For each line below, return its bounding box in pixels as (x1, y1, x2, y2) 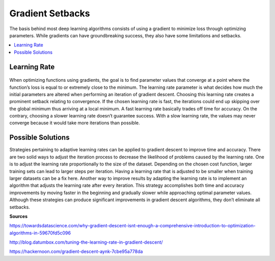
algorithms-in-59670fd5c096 (9, 230, 71, 236)
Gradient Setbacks (9, 8, 90, 19)
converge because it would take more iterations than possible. (9, 120, 140, 126)
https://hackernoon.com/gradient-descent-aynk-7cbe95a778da (9, 248, 143, 255)
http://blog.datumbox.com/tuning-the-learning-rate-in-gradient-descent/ (9, 239, 163, 245)
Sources (9, 213, 28, 219)
